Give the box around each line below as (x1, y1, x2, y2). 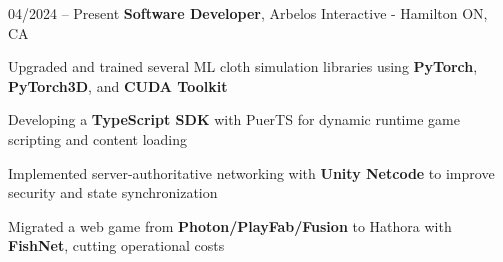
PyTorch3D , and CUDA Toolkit (8, 75, 228, 96)
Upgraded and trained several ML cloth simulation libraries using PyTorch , (8, 56, 478, 77)
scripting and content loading (8, 128, 188, 149)
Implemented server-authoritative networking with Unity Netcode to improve (8, 162, 495, 183)
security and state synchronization (8, 182, 218, 203)
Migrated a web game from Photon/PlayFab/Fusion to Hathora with (8, 215, 452, 236)
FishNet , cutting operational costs (8, 235, 225, 256)
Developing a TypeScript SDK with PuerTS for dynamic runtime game (8, 109, 460, 130)
